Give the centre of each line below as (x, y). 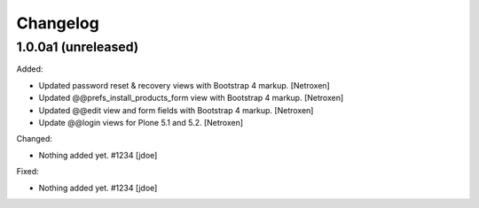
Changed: (34, 139)
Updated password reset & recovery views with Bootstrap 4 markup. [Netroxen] (184, 85)
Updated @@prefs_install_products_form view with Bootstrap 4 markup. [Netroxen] (191, 98)
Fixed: (27, 172)
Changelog (58, 23)
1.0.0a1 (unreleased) (78, 47)
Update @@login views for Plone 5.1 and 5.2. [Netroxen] (141, 122)
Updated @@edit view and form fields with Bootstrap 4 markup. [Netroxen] (176, 110)
